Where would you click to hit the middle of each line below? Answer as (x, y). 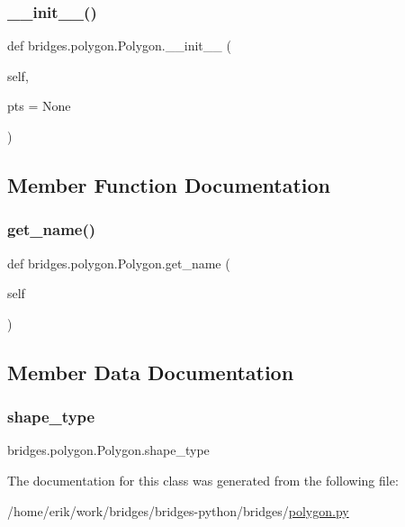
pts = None (39, 106)
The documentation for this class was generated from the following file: (203, 480)
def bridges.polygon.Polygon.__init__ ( (119, 45)
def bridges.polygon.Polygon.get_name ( (119, 263)
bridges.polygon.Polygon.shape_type (108, 450)
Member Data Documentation (151, 372)
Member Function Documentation (169, 184)
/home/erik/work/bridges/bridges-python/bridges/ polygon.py (178, 510)
